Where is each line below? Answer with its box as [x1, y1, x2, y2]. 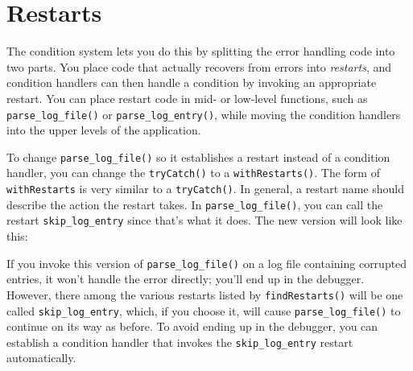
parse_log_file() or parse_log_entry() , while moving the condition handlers [6, 105, 401, 122]
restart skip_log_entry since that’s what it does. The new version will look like [6, 212, 403, 229]
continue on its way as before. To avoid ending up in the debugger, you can [6, 318, 378, 335]
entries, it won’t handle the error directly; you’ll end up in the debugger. [6, 270, 365, 287]
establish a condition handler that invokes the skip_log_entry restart [6, 333, 353, 350]
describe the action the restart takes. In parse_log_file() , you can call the [6, 196, 383, 212]
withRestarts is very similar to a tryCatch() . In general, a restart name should [6, 180, 404, 197]
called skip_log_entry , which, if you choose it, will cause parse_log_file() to [6, 302, 401, 319]
